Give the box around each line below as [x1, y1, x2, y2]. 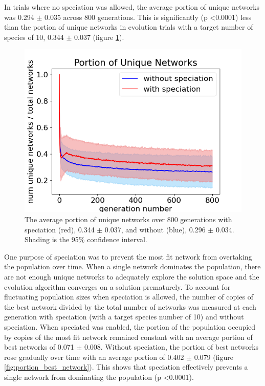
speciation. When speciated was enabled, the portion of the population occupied [4, 321, 256, 332]
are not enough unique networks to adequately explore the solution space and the [4, 271, 259, 282]
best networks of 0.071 [4, 341, 74, 352]
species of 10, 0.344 [4, 31, 64, 42]
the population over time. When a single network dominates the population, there [4, 261, 261, 272]
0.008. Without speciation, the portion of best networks [84, 341, 259, 352]
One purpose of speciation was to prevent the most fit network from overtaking [4, 251, 252, 262]
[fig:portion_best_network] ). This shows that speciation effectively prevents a [4, 361, 248, 372]
